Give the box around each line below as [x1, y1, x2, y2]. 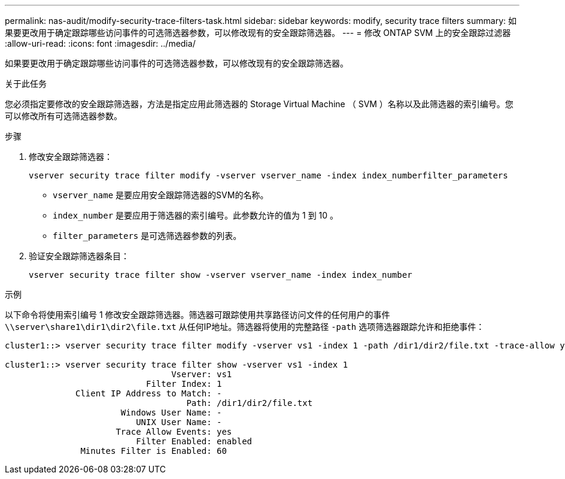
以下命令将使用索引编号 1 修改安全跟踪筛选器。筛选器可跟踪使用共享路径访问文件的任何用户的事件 [5, 310, 390, 320]
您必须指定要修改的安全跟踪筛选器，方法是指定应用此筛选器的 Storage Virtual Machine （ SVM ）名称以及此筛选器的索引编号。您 [5, 99, 514, 109]
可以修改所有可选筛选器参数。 [5, 111, 122, 121]
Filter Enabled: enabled [136, 436, 253, 446]
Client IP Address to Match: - [75, 389, 222, 398]
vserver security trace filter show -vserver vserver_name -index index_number [29, 270, 412, 280]
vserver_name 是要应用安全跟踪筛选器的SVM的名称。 [53, 190, 269, 200]
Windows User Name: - [120, 408, 222, 417]
